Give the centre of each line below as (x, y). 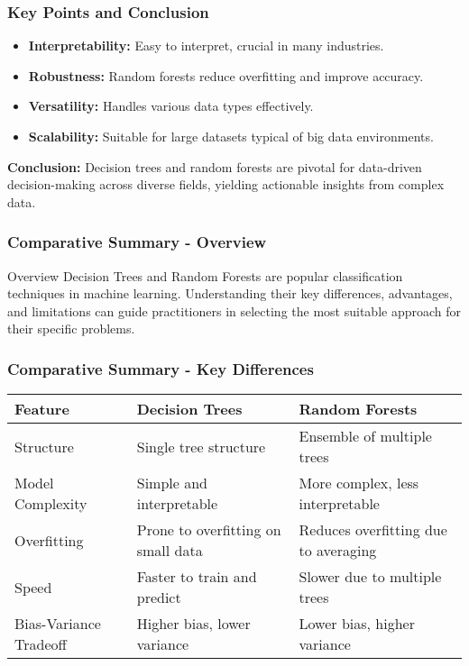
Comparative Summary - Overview (137, 242)
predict (159, 598)
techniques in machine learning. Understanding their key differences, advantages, (230, 293)
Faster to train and (197, 577)
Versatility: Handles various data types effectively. (171, 106)
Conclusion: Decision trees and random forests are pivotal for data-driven (215, 166)
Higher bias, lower (193, 624)
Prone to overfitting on (209, 530)
